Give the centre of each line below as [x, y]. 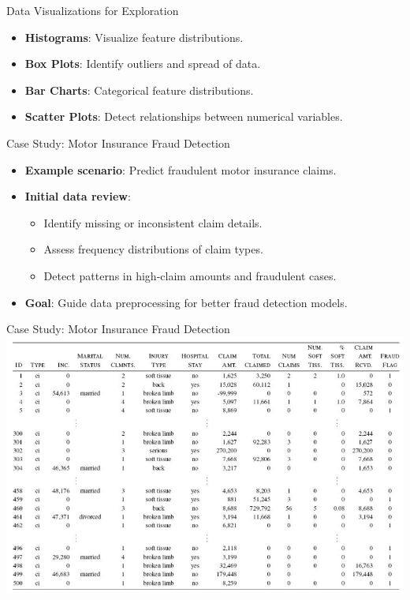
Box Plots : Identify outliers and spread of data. [143, 64]
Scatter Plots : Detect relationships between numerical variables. [184, 116]
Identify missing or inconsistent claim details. [153, 222]
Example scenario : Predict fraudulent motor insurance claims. [181, 169]
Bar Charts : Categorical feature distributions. [139, 90]
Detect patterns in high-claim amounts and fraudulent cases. [190, 275]
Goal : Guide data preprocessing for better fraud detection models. [186, 302]
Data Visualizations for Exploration [93, 10]
